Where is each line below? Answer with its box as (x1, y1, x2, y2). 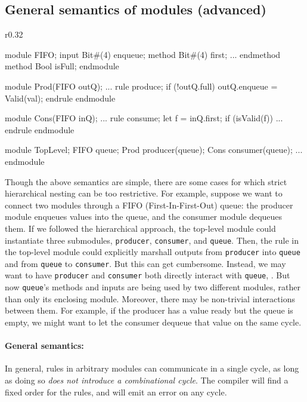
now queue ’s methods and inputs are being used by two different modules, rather (5, 281, 301, 293)
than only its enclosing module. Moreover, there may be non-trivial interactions (5, 292, 295, 305)
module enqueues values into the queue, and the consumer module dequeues (5, 210, 283, 223)
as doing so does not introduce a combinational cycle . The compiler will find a (5, 373, 289, 386)
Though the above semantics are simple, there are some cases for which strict (5, 175, 287, 188)
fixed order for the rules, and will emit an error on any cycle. (5, 385, 227, 398)
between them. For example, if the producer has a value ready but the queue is (5, 304, 293, 317)
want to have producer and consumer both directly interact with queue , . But (5, 269, 290, 281)
